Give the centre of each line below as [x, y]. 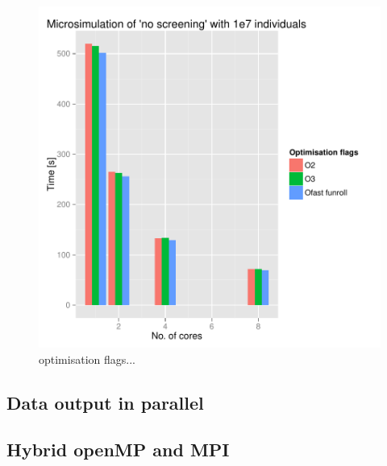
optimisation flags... [87, 359]
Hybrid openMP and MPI [118, 450]
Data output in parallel [105, 402]
